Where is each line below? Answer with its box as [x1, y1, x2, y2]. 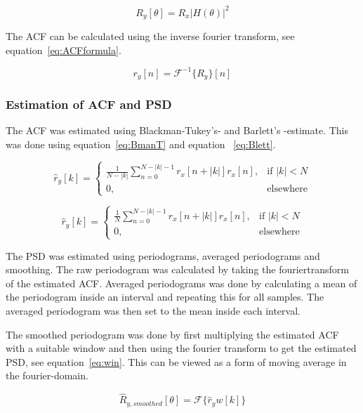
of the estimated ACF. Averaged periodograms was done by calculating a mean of [6, 275, 357, 290]
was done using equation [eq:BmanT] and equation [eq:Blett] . [6, 136, 276, 151]
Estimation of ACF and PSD [6, 96, 172, 113]
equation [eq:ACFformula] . [6, 42, 121, 57]
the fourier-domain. [6, 368, 88, 383]
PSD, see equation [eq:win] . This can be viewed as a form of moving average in [6, 354, 347, 369]
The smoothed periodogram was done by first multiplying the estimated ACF [6, 327, 339, 341]
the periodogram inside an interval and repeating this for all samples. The [6, 289, 324, 304]
